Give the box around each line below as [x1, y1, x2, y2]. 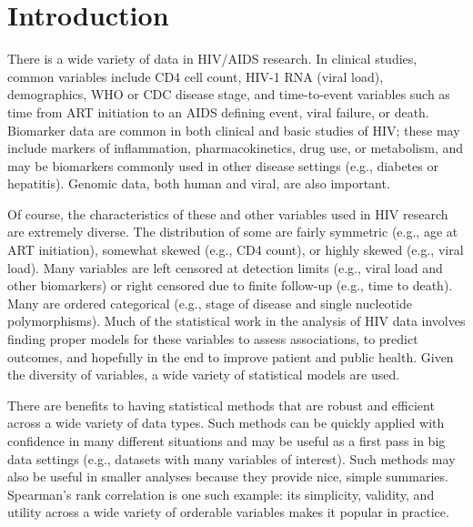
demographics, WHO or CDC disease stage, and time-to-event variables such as [7, 85, 450, 104]
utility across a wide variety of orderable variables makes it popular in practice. [7, 502, 449, 522]
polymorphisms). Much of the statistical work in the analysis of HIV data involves [7, 311, 466, 330]
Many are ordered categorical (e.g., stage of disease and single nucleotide [7, 293, 412, 312]
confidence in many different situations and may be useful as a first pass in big [7, 431, 446, 450]
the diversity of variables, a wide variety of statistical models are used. [7, 365, 400, 384]
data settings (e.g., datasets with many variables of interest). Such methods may [7, 449, 456, 468]
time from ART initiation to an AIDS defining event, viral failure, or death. [7, 102, 429, 121]
